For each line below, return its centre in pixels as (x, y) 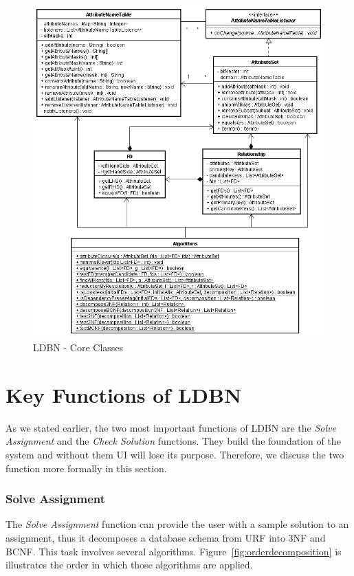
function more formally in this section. (86, 468)
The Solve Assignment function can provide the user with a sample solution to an (177, 524)
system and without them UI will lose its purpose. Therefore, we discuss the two (175, 454)
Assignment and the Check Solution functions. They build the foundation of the (173, 441)
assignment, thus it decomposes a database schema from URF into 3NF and (166, 537)
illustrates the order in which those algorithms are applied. (129, 565)
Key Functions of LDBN (124, 394)
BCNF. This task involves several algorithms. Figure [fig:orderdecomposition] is (174, 551)
